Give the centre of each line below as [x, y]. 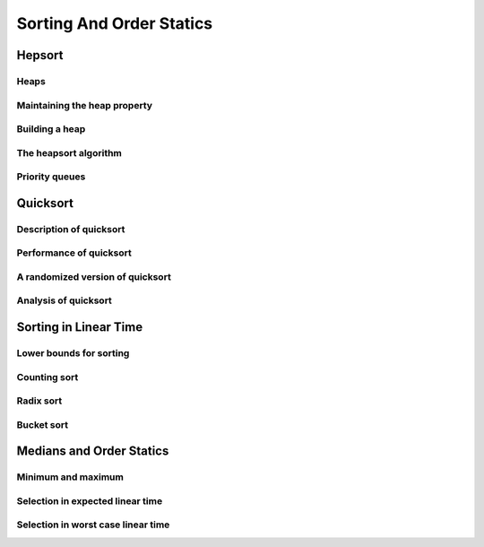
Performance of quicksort [74, 253]
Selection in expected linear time [90, 500]
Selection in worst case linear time [93, 525]
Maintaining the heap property [84, 105]
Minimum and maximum [70, 477]
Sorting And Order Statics [115, 23]
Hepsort [40, 55]
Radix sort [39, 401]
